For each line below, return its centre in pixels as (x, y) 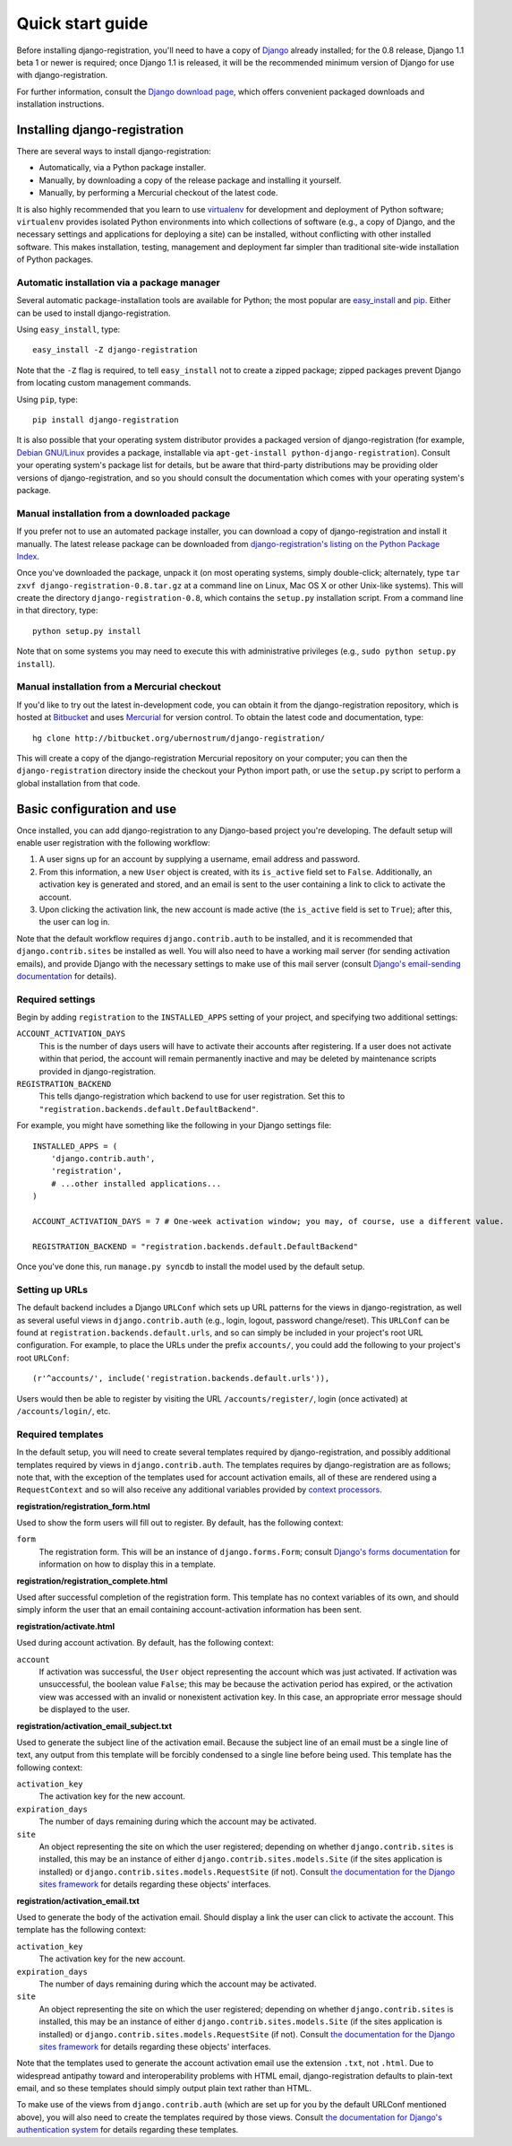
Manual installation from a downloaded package (124, 513)
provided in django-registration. (98, 1071)
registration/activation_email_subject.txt (94, 1725)
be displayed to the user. (84, 1709)
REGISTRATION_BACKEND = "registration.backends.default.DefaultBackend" (195, 1246)
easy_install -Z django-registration (115, 350)
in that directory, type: (57, 611)
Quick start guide (82, 23)
